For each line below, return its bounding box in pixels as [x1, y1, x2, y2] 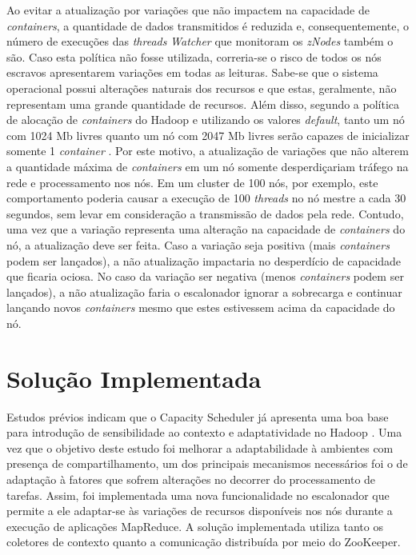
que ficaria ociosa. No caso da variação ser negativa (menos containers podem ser [6, 268, 404, 285]
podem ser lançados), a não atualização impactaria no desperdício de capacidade [6, 252, 402, 269]
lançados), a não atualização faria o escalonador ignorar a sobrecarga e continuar [6, 283, 402, 300]
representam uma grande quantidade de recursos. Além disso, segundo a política [6, 95, 400, 112]
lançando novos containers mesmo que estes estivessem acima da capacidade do [6, 299, 395, 316]
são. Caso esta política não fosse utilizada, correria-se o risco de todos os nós [6, 48, 382, 65]
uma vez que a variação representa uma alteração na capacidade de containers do [6, 221, 406, 238]
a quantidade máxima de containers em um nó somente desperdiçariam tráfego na [6, 158, 409, 174]
